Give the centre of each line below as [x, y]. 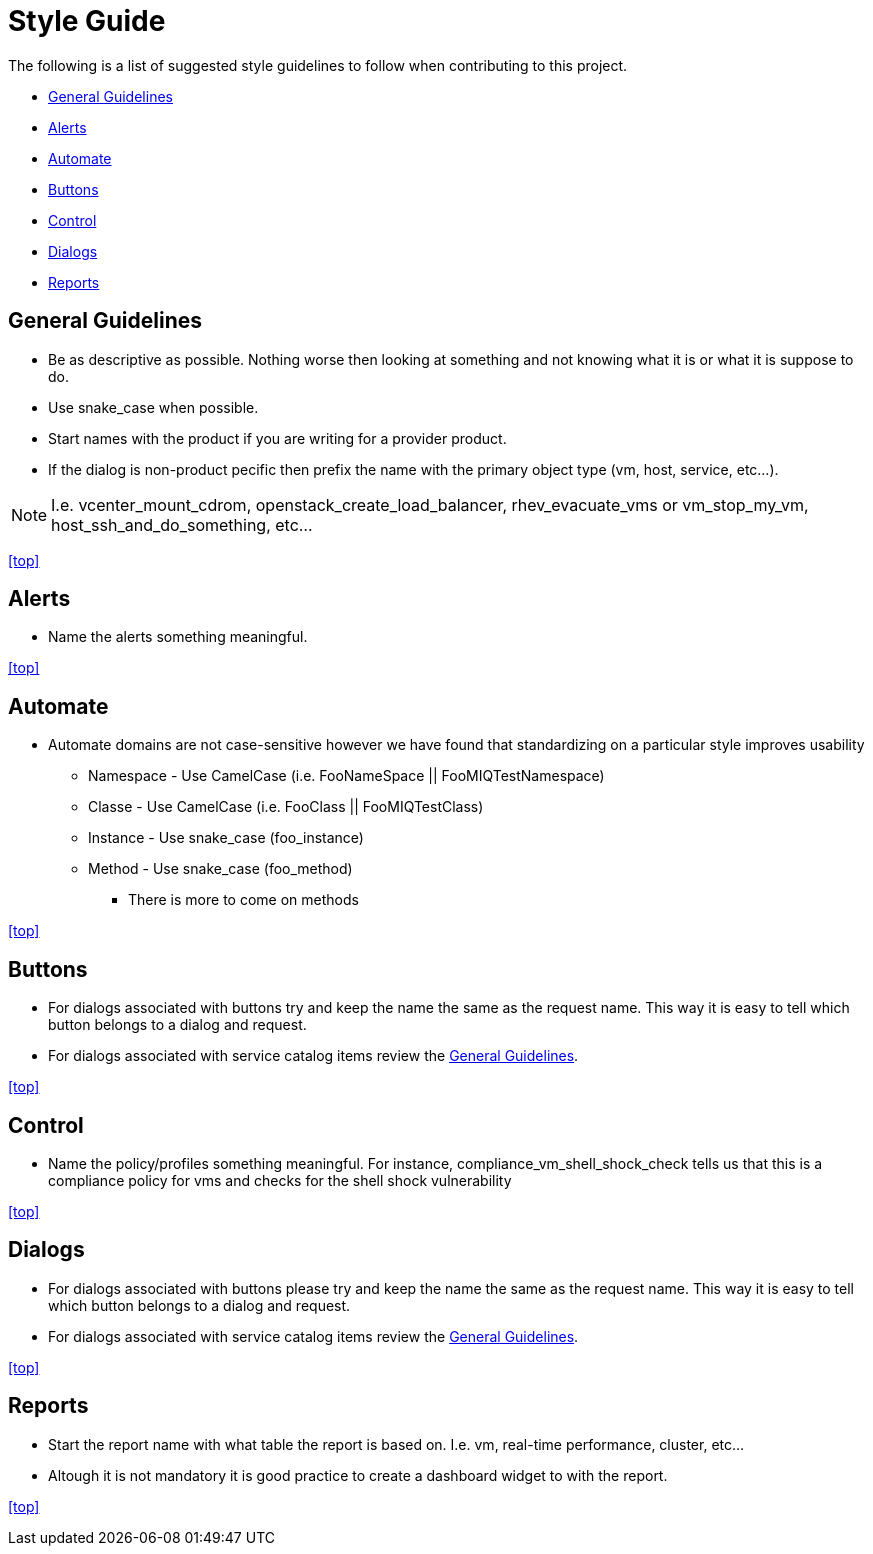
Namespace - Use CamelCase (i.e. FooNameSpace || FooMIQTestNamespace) [346, 776]
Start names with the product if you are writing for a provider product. [277, 438]
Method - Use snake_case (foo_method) [220, 869]
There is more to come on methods [243, 900]
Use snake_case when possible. [153, 407]
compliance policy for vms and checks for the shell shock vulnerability [280, 1180]
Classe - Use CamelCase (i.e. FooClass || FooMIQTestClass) [286, 807]
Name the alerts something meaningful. [178, 637]
